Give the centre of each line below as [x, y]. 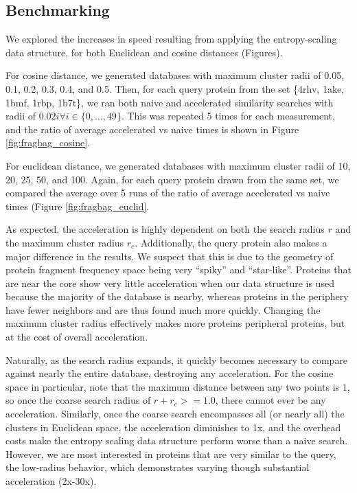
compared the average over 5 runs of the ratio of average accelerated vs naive [168, 193]
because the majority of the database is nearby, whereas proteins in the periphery [177, 296]
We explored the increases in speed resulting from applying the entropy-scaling [171, 39]
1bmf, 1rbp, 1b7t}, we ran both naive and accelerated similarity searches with [170, 102]
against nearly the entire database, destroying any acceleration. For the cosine [170, 373]
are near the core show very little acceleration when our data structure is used [170, 283]
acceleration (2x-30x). [51, 481]
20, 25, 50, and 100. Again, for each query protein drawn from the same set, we [172, 179]
